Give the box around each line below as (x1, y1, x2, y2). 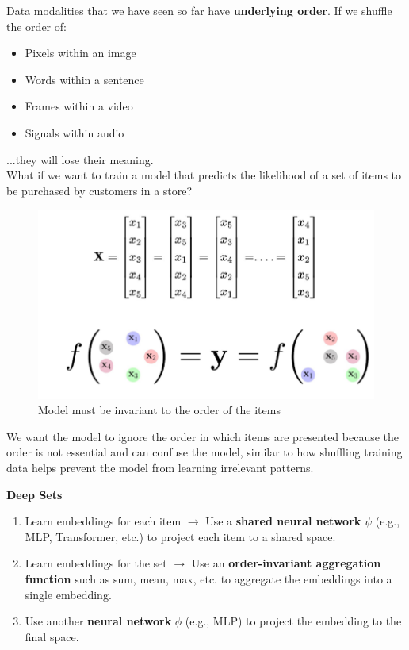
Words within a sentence (25, 71, 144, 87)
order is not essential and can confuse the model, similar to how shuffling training (6, 444, 403, 460)
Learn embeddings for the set (25, 555, 167, 571)
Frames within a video (25, 98, 133, 114)
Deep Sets (6, 486, 63, 502)
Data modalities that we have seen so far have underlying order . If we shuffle (6, 2, 392, 18)
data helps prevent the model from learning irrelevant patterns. (6, 459, 314, 475)
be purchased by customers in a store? (6, 182, 193, 198)
